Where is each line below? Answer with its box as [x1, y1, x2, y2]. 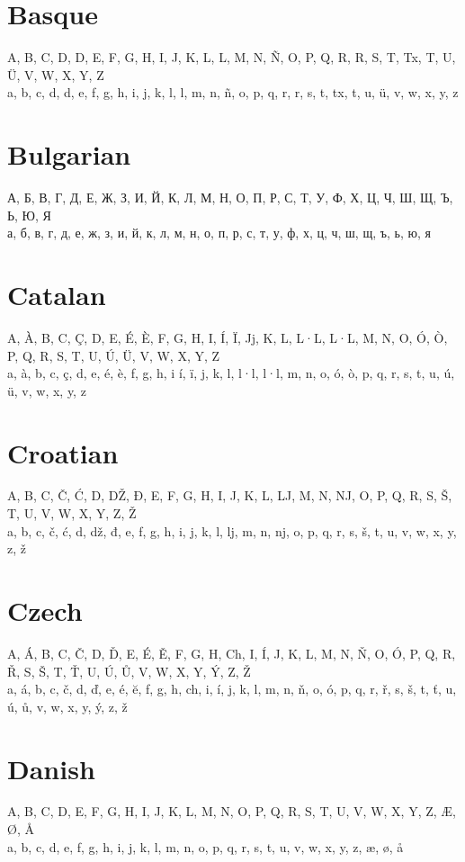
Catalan [7, 276, 106, 312]
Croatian [7, 434, 119, 471]
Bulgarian [7, 136, 131, 173]
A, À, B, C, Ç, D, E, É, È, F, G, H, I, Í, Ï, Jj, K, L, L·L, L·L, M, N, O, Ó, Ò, [7, 328, 448, 346]
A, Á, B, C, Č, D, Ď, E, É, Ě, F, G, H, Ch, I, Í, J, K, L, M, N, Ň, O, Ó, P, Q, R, [7, 643, 456, 662]
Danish [7, 750, 95, 786]
